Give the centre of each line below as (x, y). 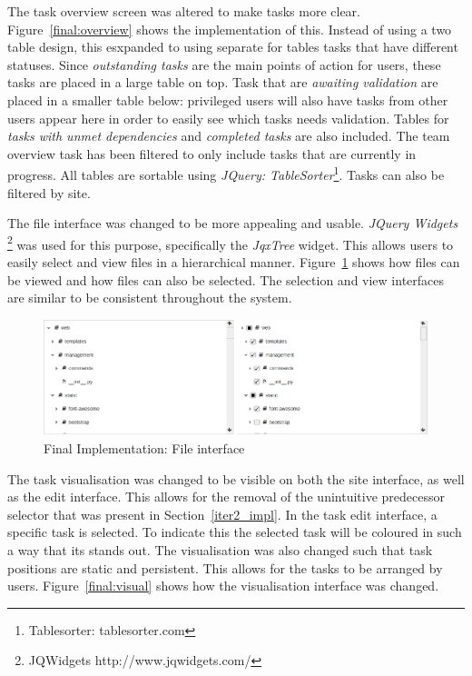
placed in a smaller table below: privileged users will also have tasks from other (228, 99)
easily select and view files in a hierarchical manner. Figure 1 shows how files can (234, 262)
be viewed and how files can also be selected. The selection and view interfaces (226, 279)
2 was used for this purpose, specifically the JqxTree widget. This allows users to (231, 243)
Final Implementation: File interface (144, 448)
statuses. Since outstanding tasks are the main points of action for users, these (224, 64)
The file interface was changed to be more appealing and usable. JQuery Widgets (233, 223)
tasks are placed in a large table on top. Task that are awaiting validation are (223, 82)
